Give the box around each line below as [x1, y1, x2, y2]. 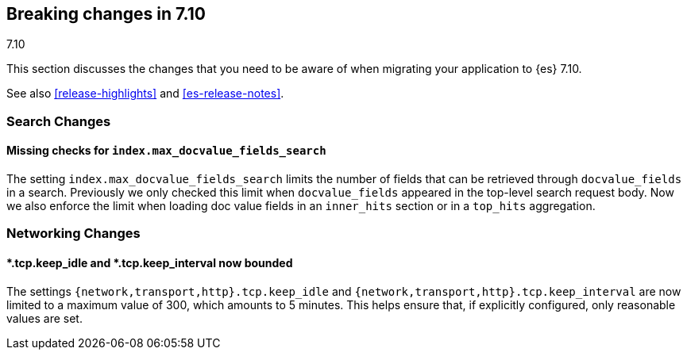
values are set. [6, 311, 83, 325]
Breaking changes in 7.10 [6, 4, 206, 24]
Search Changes [6, 113, 111, 129]
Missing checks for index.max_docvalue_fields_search [6, 144, 326, 158]
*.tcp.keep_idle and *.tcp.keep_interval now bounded [6, 256, 293, 270]
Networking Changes [6, 225, 141, 242]
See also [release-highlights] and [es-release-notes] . [6, 86, 284, 101]
